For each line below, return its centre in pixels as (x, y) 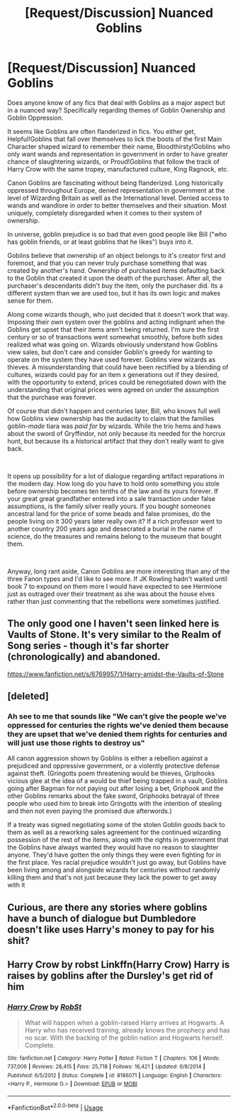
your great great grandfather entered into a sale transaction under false (112, 498)
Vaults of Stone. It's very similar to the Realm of (114, 635)
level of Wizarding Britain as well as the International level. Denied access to (118, 198)
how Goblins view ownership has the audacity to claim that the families (111, 418)
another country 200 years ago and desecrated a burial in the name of (110, 529)
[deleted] (28, 696)
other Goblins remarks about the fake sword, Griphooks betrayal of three (113, 796)
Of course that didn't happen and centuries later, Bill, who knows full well (114, 411)
